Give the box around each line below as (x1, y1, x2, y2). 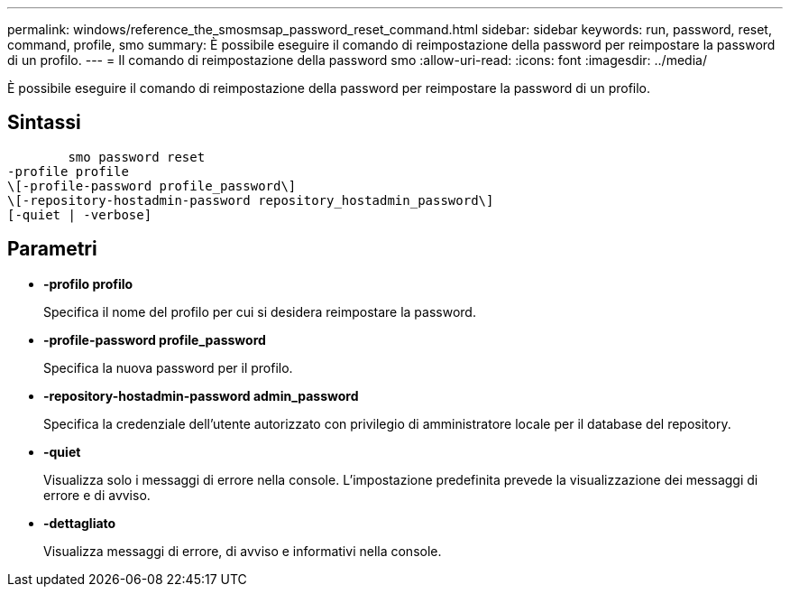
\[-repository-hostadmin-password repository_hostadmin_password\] (7, 192, 494, 208)
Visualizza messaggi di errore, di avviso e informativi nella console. (43, 543, 442, 559)
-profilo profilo (43, 275, 133, 292)
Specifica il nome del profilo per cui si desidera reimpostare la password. (43, 303, 476, 320)
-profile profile (7, 163, 129, 179)
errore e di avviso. (43, 487, 151, 503)
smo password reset (68, 149, 206, 164)
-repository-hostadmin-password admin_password (43, 387, 359, 404)
